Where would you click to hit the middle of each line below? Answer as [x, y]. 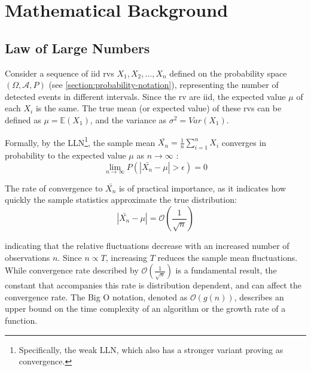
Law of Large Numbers [77, 48]
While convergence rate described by [72, 270]
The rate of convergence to [54, 188]
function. [21, 320]
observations [28, 257]
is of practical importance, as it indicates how [202, 188]
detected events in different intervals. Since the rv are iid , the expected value [145, 96]
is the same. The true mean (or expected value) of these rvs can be [158, 108]
